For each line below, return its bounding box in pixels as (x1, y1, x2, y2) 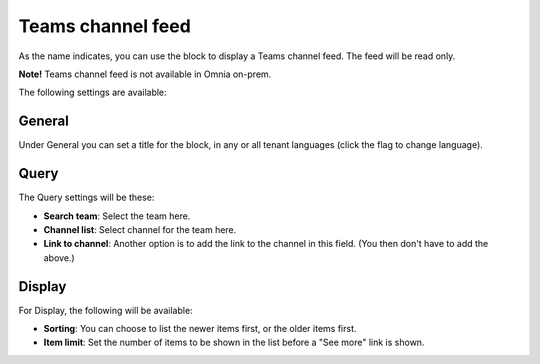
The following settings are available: (18, 86, 167, 99)
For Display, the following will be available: (18, 304, 194, 316)
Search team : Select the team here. (43, 210, 191, 222)
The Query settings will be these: (18, 191, 155, 204)
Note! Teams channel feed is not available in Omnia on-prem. (18, 68, 272, 80)
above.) (43, 251, 75, 264)
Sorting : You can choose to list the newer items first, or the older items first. (43, 323, 357, 334)
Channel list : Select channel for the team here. (43, 223, 237, 235)
